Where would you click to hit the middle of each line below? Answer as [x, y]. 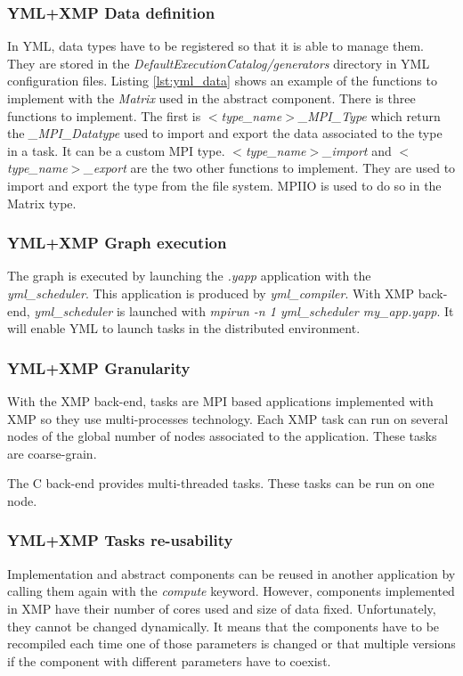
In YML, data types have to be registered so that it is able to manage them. [215, 46]
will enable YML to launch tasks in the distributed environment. [184, 328]
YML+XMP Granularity [99, 367]
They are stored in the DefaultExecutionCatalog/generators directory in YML [219, 63]
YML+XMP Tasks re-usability [120, 540]
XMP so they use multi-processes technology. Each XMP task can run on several [228, 418]
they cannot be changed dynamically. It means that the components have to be [223, 626]
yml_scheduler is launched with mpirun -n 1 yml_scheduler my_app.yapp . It [244, 310]
